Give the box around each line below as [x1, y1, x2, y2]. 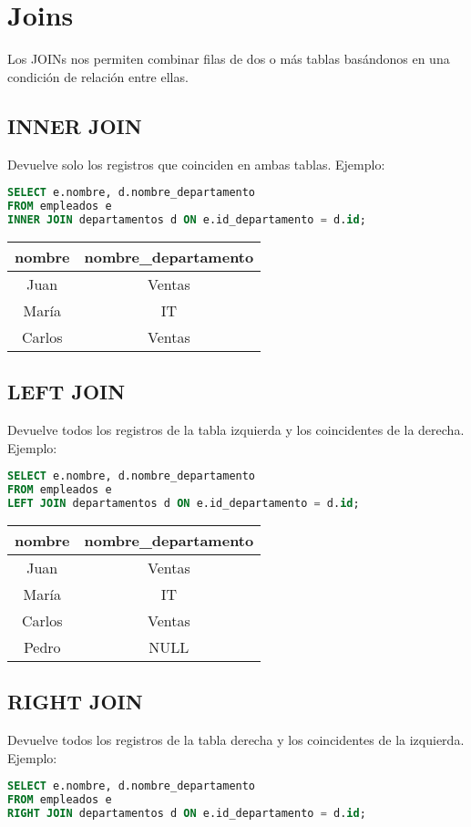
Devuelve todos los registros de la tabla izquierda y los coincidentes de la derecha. [7, 419, 465, 439]
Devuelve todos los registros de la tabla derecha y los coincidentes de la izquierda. [7, 729, 465, 749]
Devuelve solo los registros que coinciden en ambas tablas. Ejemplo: [7, 154, 385, 173]
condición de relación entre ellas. [7, 67, 189, 86]
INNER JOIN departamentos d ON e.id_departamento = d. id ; [7, 212, 366, 226]
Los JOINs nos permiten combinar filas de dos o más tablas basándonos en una [7, 49, 450, 68]
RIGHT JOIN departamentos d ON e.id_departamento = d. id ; [7, 806, 366, 820]
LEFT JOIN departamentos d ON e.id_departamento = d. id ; [7, 496, 360, 510]
